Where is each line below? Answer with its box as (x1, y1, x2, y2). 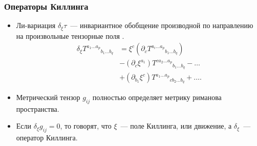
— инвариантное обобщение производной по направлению (70, 20, 253, 31)
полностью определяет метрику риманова (92, 92, 222, 103)
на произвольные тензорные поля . (16, 30, 124, 41)
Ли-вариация (16, 20, 56, 31)
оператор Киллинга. (16, 132, 78, 143)
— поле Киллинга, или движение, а (120, 120, 232, 131)
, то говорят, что (60, 120, 112, 131)
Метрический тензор (16, 92, 80, 103)
